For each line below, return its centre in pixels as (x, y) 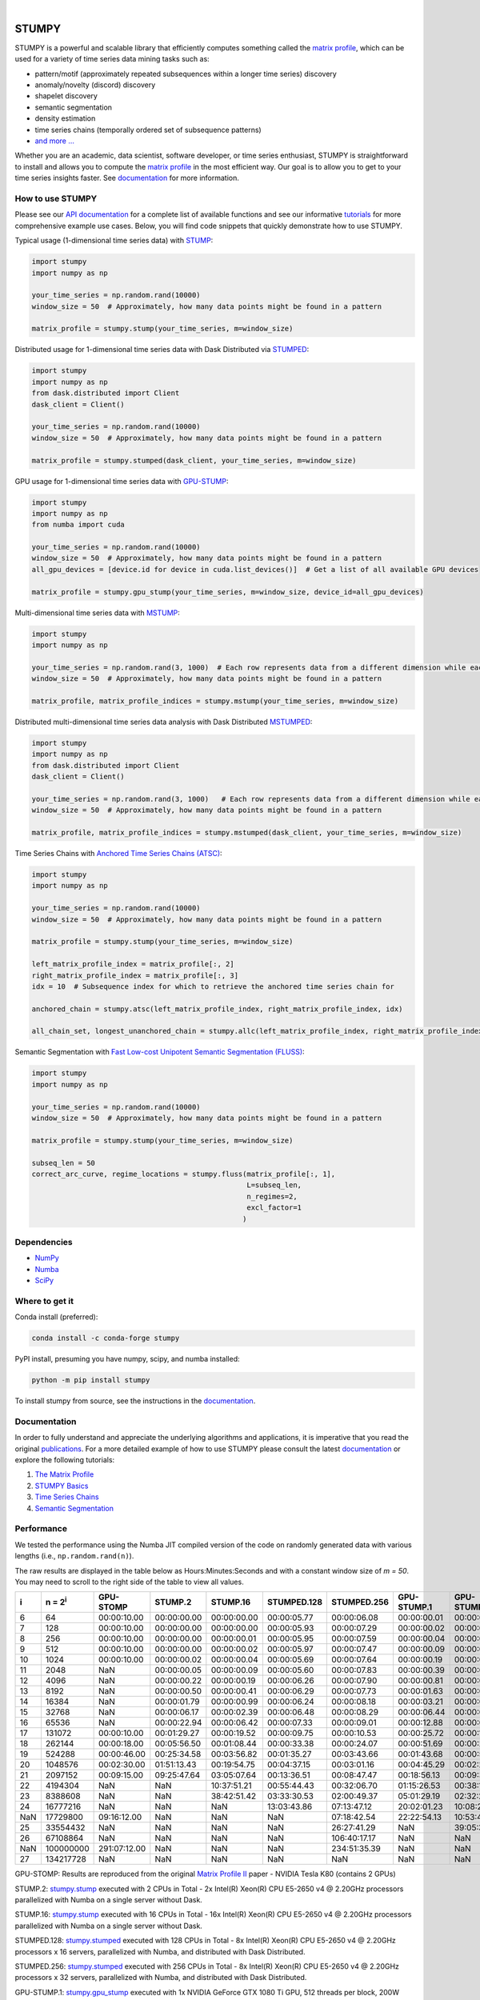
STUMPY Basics (62, 1486)
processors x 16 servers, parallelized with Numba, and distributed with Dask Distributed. (160, 1951)
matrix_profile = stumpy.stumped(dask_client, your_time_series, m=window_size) (194, 460)
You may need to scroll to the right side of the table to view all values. (129, 1582)
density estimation (65, 118)
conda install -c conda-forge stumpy (106, 1338)
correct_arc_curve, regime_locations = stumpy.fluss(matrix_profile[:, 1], (184, 1174)
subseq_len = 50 (64, 1163)
